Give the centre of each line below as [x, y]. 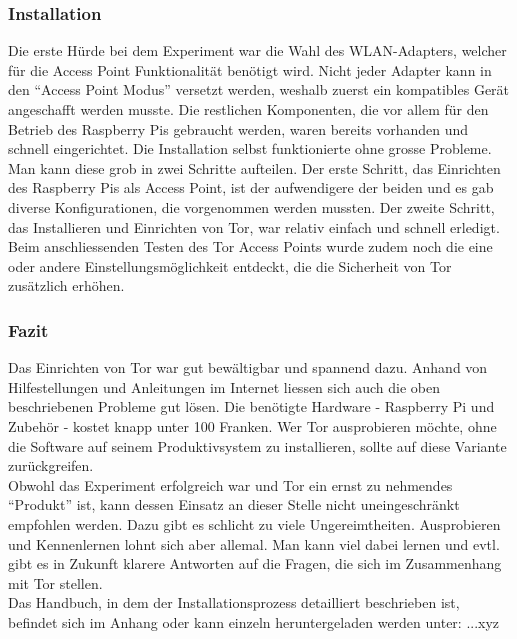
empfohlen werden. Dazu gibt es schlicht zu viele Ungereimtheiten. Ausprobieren [254, 523]
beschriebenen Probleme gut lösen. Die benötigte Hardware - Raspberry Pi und [251, 406]
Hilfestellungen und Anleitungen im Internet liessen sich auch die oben [224, 386]
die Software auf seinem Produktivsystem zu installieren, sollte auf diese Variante [257, 445]
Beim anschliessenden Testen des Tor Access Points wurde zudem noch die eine [250, 246]
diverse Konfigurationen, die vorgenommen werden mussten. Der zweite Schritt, [251, 206]
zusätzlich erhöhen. [66, 285]
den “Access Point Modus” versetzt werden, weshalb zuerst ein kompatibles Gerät [259, 89]
